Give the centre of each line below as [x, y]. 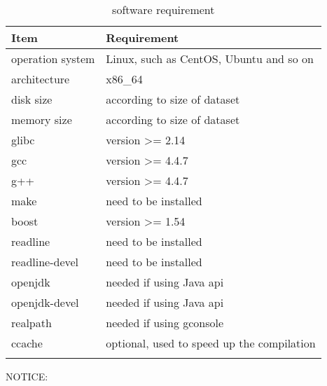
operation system [53, 58]
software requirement [163, 9]
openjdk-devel [45, 302]
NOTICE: [27, 376]
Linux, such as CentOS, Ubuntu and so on [210, 58]
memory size [42, 119]
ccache [27, 343]
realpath [32, 323]
